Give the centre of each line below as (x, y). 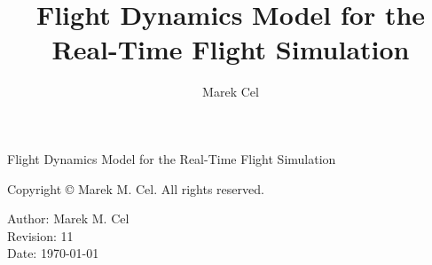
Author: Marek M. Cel (68, 218)
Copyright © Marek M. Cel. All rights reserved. (136, 188)
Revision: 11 (40, 235)
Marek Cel (231, 92)
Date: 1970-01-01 (53, 253)
